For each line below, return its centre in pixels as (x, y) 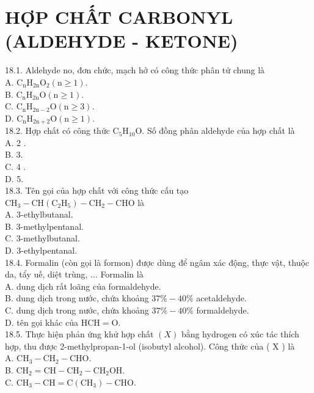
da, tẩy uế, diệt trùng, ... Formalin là (74, 274)
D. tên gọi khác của (42, 322)
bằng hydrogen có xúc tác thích (240, 334)
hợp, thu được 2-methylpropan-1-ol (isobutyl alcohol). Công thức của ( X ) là (150, 346)
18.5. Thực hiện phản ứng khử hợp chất (79, 334)
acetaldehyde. (221, 298)
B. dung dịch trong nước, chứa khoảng (77, 298)
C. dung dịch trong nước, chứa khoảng (77, 310)
